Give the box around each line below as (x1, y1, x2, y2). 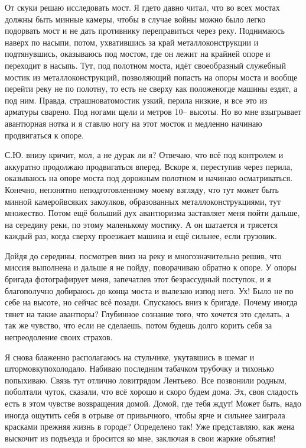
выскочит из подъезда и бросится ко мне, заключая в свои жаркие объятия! (5, 431, 276, 444)
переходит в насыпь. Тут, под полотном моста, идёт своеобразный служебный (5, 59, 286, 71)
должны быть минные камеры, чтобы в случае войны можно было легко (5, 12, 266, 25)
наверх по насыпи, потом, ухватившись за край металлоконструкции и (5, 36, 259, 48)
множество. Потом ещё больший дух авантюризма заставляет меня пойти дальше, (5, 207, 300, 219)
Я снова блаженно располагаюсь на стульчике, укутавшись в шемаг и (5, 350, 255, 363)
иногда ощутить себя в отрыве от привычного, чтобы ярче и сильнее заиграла (5, 408, 285, 421)
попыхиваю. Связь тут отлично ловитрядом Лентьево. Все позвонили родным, (5, 373, 287, 386)
